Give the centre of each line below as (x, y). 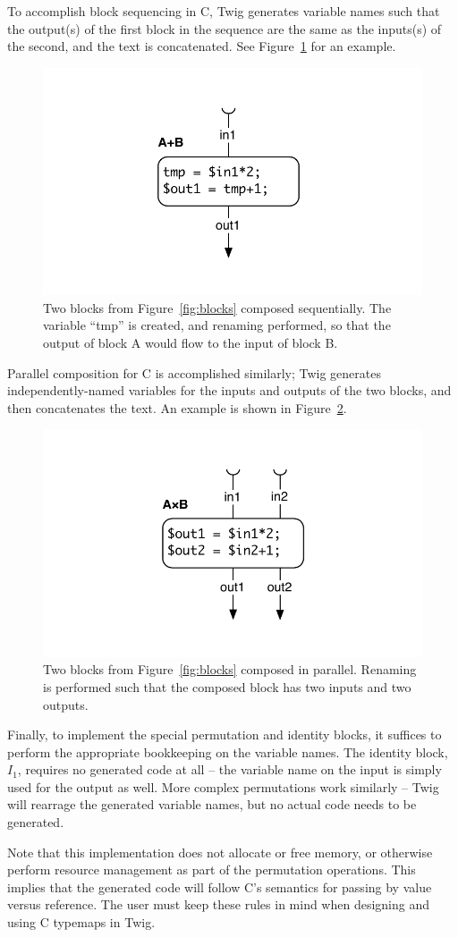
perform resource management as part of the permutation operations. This (212, 869)
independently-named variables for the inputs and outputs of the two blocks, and (229, 390)
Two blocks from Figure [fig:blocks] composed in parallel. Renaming (230, 669)
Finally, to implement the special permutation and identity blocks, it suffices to (225, 734)
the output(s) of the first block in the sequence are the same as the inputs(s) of (225, 28)
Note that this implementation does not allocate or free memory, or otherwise (220, 852)
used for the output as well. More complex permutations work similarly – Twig (223, 786)
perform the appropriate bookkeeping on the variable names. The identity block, (228, 751)
